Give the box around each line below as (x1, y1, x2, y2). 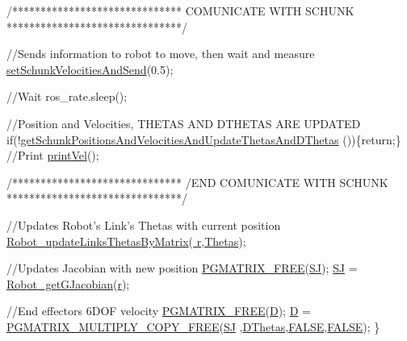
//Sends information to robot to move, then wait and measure (6, 45, 315, 62)
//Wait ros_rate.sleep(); (6, 88, 128, 105)
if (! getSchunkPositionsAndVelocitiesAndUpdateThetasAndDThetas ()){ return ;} (6, 131, 401, 148)
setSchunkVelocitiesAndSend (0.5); (6, 60, 174, 77)
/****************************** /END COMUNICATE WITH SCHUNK (6, 173, 388, 190)
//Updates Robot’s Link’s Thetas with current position (6, 216, 281, 233)
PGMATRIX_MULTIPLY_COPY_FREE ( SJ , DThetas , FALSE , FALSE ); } (6, 318, 380, 335)
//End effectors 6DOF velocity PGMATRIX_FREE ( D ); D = (6, 302, 311, 319)
